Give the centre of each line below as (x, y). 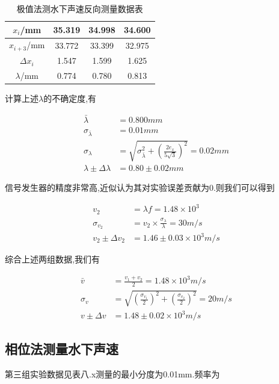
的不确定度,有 (70, 98)
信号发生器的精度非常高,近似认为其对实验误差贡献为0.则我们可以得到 (140, 187)
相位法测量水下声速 (62, 349)
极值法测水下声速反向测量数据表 (80, 8)
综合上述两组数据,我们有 (52, 259)
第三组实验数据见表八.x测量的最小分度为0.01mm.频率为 (112, 374)
